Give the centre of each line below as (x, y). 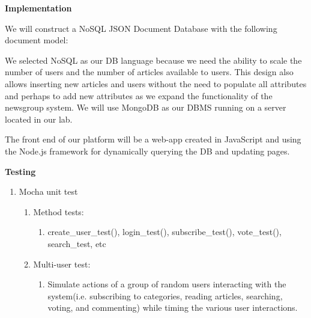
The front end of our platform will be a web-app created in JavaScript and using (153, 139)
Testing (20, 171)
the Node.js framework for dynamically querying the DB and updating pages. (147, 151)
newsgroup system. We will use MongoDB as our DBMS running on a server (146, 107)
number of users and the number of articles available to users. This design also (149, 72)
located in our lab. (39, 119)
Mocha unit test (48, 191)
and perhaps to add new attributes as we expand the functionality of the (139, 95)
